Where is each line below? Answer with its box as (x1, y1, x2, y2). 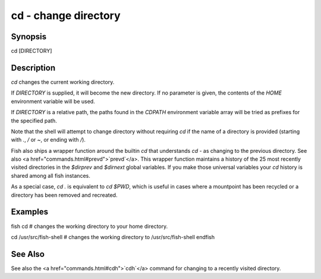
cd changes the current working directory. (11, 78, 115, 86)
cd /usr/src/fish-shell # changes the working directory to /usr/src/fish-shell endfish (11, 233, 215, 240)
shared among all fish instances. (11, 172, 90, 179)
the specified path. (11, 117, 58, 124)
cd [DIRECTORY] (11, 48, 52, 55)
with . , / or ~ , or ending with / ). (11, 136, 86, 143)
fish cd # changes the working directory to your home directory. (11, 222, 168, 230)
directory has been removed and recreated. (11, 191, 118, 199)
